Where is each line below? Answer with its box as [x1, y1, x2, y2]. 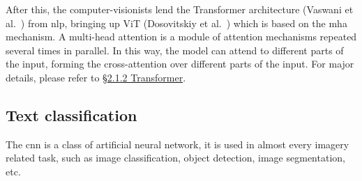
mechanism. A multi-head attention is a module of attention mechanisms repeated [6, 29, 357, 44]
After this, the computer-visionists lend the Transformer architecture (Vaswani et [6, 2, 354, 16]
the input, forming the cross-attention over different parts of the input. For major [6, 56, 354, 71]
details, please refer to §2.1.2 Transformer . [6, 70, 186, 84]
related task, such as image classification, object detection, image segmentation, [6, 150, 345, 165]
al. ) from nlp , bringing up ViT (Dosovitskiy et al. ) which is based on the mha [6, 15, 347, 30]
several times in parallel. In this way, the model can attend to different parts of [6, 42, 344, 57]
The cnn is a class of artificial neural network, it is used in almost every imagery [6, 136, 349, 151]
